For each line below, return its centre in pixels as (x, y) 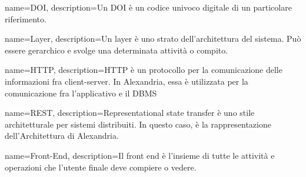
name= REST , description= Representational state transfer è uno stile (130, 113)
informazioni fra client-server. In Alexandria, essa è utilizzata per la (127, 81)
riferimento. (26, 19)
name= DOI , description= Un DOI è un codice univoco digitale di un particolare (148, 7)
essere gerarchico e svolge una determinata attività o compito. (117, 50)
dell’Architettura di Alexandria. (62, 136)
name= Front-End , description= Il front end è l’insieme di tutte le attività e (140, 155)
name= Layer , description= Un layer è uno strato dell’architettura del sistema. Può (153, 39)
